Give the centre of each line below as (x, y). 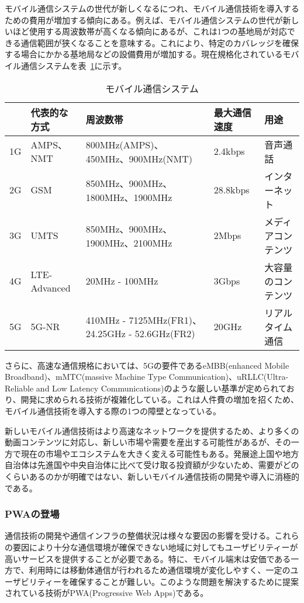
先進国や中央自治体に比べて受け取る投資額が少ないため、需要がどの (168, 465)
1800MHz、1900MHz (129, 197)
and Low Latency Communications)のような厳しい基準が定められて (161, 388)
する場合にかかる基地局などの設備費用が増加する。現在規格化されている (144, 54)
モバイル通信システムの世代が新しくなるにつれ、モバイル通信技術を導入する (152, 8)
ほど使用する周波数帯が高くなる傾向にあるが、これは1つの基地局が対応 (150, 31)
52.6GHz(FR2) (165, 334)
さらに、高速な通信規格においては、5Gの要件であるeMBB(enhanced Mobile (147, 365)
